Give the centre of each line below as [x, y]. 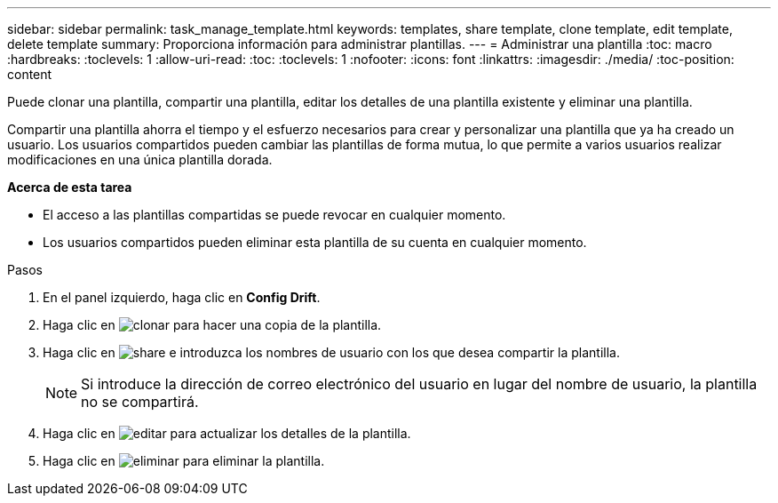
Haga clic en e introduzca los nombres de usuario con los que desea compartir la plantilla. [331, 352]
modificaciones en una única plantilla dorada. [140, 160]
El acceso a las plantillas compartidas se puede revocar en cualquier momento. [274, 215]
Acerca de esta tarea [70, 187]
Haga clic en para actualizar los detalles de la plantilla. [227, 433]
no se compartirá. [140, 402]
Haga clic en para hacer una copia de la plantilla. [212, 325]
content [30, 74]
